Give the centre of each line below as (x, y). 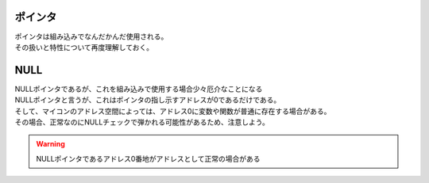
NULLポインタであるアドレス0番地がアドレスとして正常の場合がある (149, 158)
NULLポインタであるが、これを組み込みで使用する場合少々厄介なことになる (139, 89)
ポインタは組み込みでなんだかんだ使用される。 (91, 36)
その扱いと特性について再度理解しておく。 (84, 47)
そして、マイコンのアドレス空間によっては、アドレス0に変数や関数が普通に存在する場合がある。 (173, 111)
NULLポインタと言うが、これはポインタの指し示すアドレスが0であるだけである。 (148, 100)
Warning (50, 144)
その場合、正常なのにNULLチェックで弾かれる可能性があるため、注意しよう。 (142, 122)
